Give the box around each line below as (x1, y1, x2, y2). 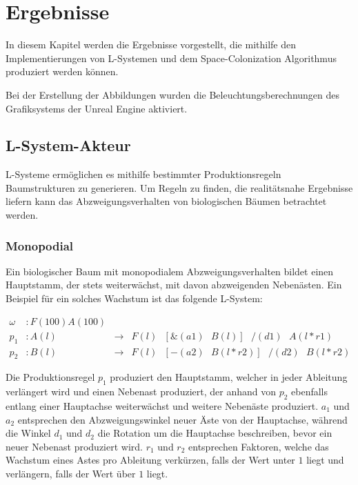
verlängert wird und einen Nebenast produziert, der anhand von (6, 384, 276, 399)
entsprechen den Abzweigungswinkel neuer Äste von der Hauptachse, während (17, 412, 348, 426)
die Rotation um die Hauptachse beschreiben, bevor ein (97, 426, 332, 440)
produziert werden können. (6, 64, 119, 79)
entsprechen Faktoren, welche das (188, 439, 329, 453)
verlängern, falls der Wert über (6, 466, 136, 480)
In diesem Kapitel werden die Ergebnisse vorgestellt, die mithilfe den (6, 37, 296, 52)
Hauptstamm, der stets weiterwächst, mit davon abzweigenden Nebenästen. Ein (6, 277, 342, 292)
